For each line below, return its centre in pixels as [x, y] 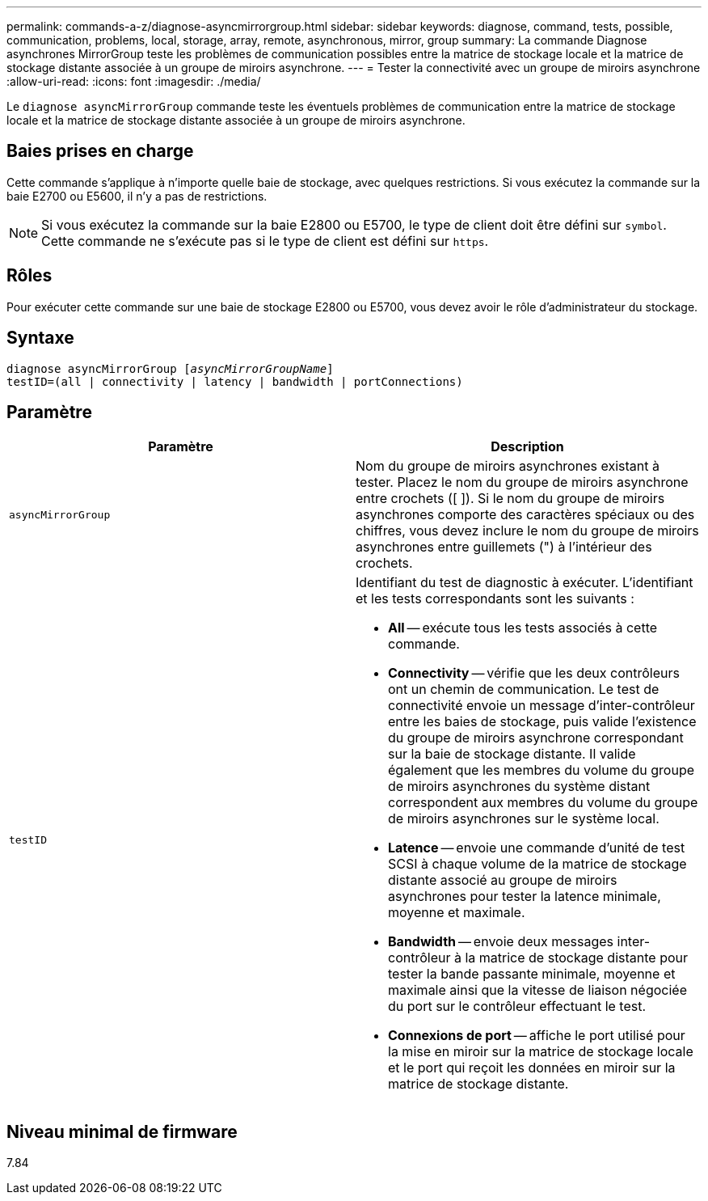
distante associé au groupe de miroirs [503, 880]
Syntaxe [40, 338]
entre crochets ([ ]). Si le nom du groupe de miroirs [510, 499]
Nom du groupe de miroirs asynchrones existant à [508, 466]
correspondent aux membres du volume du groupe [543, 803]
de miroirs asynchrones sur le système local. [524, 819]
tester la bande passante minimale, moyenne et [532, 974]
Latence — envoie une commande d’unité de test [537, 848]
